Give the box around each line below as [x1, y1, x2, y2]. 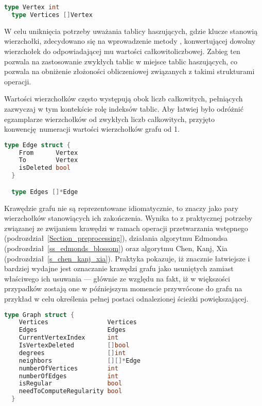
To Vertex [19, 156, 78, 164]
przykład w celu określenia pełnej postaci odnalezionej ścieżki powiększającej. [4, 293, 249, 304]
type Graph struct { [4, 311, 75, 319]
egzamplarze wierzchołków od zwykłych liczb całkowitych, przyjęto [4, 113, 215, 124]
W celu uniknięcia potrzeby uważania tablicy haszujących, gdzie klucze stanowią [4, 25, 258, 36]
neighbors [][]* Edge [19, 357, 141, 364]
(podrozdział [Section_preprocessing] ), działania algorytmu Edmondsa [4, 233, 228, 243]
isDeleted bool [19, 164, 71, 172]
